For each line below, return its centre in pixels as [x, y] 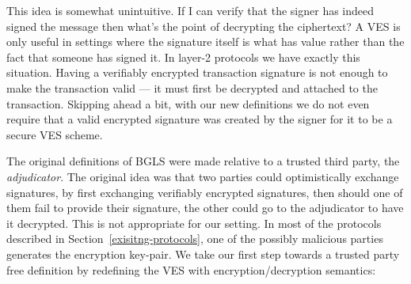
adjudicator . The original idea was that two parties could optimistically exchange [203, 176]
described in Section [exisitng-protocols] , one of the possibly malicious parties [195, 239]
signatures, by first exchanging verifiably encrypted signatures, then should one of [205, 192]
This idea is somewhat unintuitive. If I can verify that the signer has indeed [190, 10]
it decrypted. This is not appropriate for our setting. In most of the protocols [194, 223]
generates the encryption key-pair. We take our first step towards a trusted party [203, 254]
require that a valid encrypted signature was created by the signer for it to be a [200, 119]
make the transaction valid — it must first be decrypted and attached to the [192, 87]
